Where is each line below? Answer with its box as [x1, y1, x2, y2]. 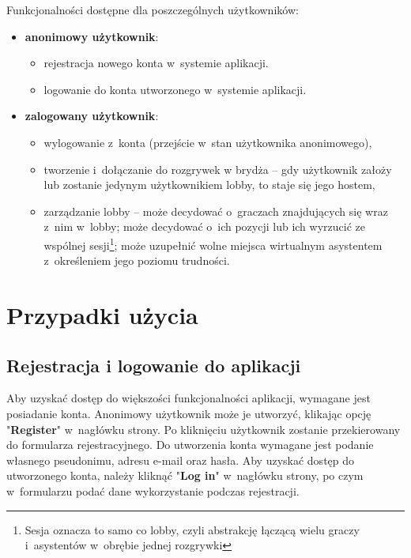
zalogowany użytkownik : [25, 107, 159, 124]
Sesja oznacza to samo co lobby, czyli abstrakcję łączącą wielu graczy [25, 521, 360, 537]
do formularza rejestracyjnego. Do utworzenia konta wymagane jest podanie [6, 436, 374, 453]
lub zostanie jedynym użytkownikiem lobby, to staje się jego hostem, [43, 176, 375, 193]
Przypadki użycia [6, 298, 198, 330]
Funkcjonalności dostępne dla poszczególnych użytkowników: [6, 2, 299, 17]
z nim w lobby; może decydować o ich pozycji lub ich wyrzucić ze [43, 218, 365, 235]
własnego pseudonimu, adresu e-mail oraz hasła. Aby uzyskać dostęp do [6, 451, 355, 468]
